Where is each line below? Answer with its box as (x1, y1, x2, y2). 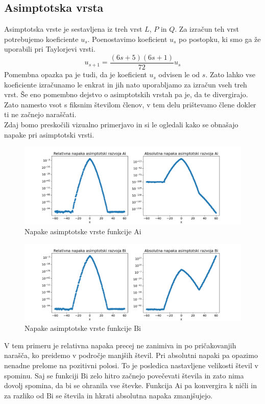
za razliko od (4, 390, 44, 400)
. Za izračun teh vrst (175, 24, 239, 34)
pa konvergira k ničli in (184, 380, 257, 391)
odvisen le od (158, 69, 200, 80)
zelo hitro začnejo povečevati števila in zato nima (90, 370, 244, 380)
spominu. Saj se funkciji (4, 370, 79, 380)
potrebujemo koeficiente (4, 33, 79, 44)
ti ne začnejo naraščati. (4, 109, 77, 120)
